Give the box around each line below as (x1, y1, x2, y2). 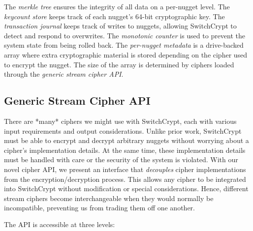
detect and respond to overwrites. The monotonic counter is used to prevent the (4, 30, 246, 40)
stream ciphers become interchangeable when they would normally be (4, 193, 214, 203)
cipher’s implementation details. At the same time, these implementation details (4, 144, 246, 155)
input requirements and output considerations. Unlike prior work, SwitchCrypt (4, 125, 242, 136)
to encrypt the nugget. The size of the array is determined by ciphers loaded (4, 59, 234, 69)
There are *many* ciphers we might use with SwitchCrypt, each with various (4, 115, 237, 126)
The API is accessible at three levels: (4, 219, 115, 229)
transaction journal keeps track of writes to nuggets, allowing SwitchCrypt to (4, 21, 237, 31)
